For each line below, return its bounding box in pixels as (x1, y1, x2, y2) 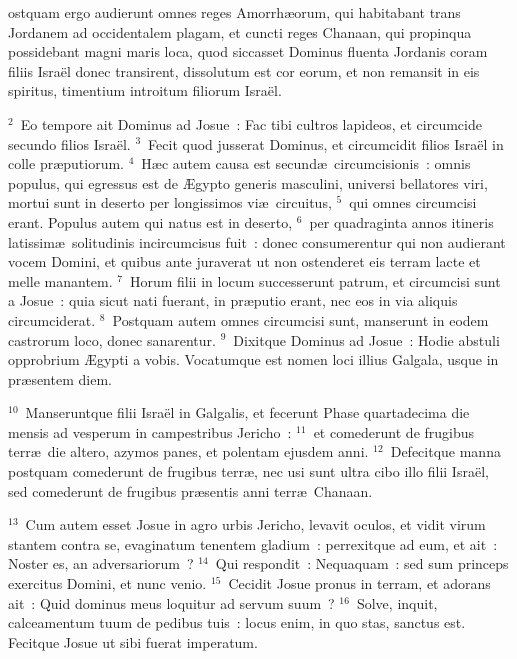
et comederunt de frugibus (313, 421, 475, 442)
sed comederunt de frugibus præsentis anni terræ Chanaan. (8, 480, 373, 501)
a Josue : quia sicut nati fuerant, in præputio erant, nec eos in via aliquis (8, 290, 458, 311)
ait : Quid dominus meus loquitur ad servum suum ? (8, 592, 335, 613)
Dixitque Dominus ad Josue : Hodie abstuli (233, 329, 500, 350)
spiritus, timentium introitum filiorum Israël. (8, 80, 282, 101)
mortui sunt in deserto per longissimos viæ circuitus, (8, 192, 332, 213)
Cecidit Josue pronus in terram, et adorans (228, 573, 491, 594)
